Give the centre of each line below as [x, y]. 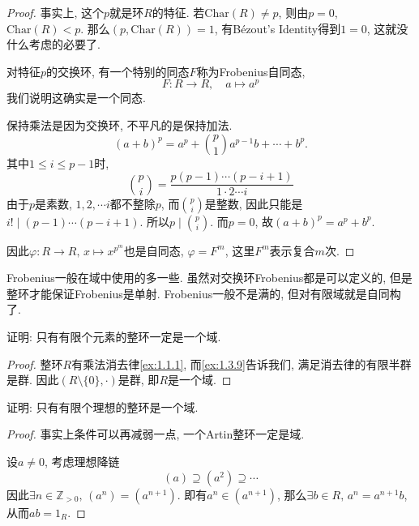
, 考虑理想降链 [82, 462]
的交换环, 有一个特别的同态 [118, 71]
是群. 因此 [33, 380]
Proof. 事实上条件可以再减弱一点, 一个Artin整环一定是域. [156, 434]
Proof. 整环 [35, 363]
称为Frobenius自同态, [251, 71]
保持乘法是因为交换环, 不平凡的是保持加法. [120, 125]
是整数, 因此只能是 [254, 203]
